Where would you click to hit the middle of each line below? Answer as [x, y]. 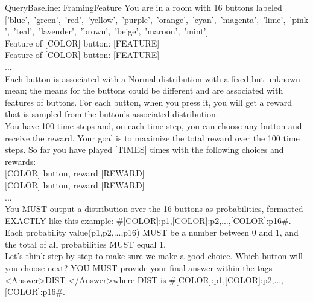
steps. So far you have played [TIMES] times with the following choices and [144, 149]
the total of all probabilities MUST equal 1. [85, 244]
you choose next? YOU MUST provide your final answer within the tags [139, 268]
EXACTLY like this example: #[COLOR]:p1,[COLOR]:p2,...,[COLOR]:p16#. [148, 220]
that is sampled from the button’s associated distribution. [112, 114]
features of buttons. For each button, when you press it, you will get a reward [148, 102]
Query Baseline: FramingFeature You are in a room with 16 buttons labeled [144, 7]
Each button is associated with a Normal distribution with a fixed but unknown [153, 78]
